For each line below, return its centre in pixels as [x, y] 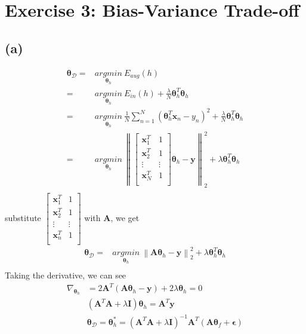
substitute [23, 218]
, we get [125, 218]
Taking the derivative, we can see [66, 275]
